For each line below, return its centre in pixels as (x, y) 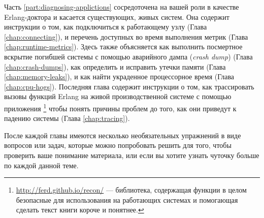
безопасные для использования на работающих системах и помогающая (127, 199)
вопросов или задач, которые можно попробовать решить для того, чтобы (118, 145)
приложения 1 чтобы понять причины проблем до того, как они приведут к (120, 107)
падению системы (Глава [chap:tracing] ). (67, 118)
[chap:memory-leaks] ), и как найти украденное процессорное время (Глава (119, 76)
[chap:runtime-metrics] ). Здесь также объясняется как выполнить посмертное (123, 46)
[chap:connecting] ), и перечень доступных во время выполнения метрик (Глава (126, 36)
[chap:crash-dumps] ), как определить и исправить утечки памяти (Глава (115, 66)
